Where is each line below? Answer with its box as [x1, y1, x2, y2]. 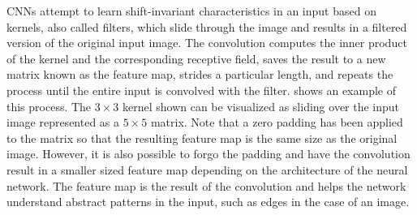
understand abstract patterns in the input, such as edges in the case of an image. [6, 193, 410, 210]
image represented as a [6, 114, 120, 131]
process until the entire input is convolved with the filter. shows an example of [6, 81, 396, 98]
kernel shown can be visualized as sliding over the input [122, 97, 400, 114]
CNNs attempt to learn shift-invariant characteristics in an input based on [6, 2, 376, 19]
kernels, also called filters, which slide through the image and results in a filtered [6, 18, 407, 35]
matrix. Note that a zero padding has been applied [150, 114, 403, 131]
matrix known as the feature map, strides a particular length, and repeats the [6, 66, 393, 83]
